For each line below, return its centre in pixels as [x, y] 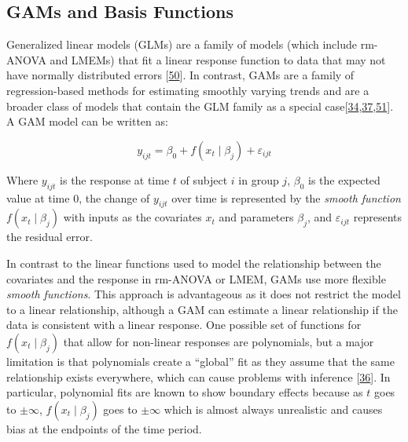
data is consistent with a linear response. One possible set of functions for [184, 325]
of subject [204, 179]
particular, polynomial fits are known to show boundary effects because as [185, 392]
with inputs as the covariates [132, 217]
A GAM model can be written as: [87, 121]
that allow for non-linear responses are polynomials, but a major [219, 341]
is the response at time [115, 179]
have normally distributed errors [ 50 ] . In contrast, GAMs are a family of [180, 75]
